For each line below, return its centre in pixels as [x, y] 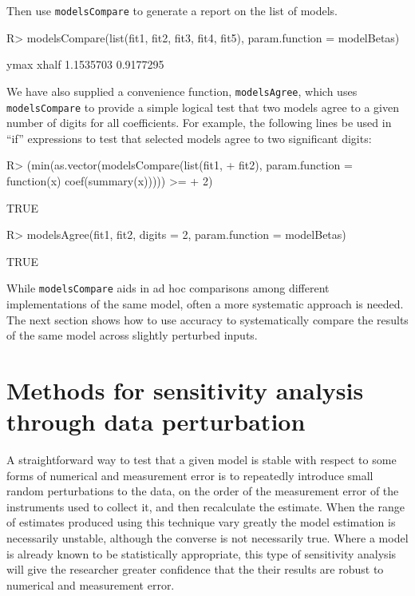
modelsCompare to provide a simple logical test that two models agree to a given [203, 107]
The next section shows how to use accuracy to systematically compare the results [207, 319]
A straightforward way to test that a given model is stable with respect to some [202, 460]
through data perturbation [156, 421]
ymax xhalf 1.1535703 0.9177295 [85, 64]
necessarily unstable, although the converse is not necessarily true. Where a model [207, 538]
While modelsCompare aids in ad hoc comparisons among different [168, 288]
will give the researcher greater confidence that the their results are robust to [195, 569]
